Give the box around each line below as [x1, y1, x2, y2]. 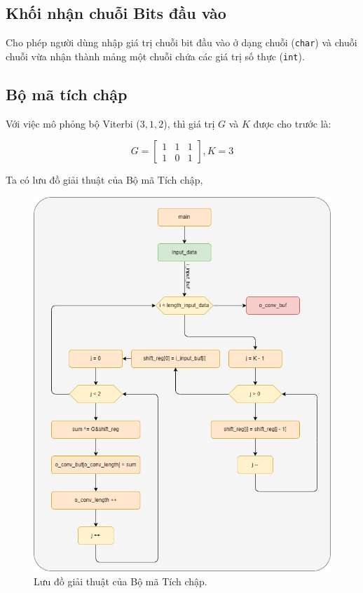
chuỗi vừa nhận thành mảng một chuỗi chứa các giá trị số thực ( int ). [6, 48, 305, 63]
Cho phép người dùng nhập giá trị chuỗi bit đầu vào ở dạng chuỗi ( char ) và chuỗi [6, 35, 357, 50]
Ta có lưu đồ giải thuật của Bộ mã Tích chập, [6, 172, 203, 187]
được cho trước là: [253, 116, 331, 130]
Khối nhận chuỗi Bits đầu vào [6, 2, 226, 24]
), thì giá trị [163, 116, 215, 130]
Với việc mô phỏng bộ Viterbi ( [6, 116, 140, 130]
